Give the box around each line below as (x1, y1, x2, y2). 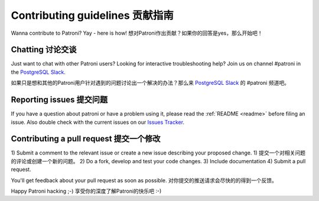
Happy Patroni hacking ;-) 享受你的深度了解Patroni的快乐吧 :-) (11, 187, 162, 195)
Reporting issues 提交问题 (11, 95, 108, 105)
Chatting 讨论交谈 (11, 45, 77, 55)
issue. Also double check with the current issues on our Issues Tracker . (11, 118, 185, 126)
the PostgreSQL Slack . (11, 68, 66, 75)
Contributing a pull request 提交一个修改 (11, 134, 161, 144)
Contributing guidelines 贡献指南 (11, 9, 174, 22)
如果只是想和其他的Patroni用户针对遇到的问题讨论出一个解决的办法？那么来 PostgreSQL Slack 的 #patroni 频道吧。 (11, 80, 289, 87)
